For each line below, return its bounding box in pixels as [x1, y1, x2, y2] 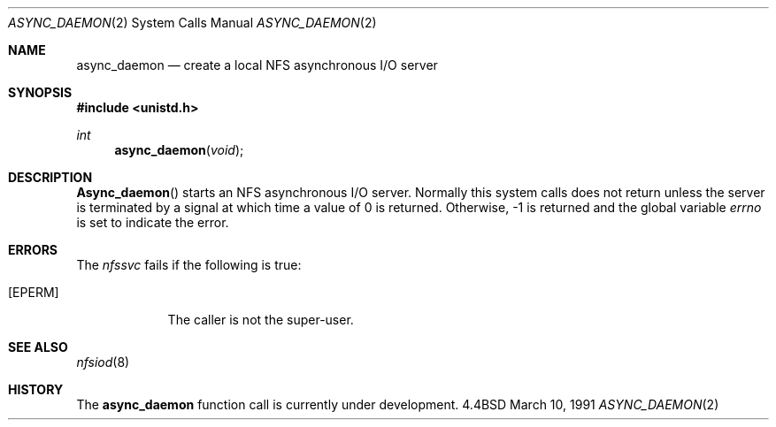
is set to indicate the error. [76, 215, 229, 230]
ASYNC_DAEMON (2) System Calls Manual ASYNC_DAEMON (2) [8, 15, 377, 30]
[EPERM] [8, 285, 59, 300]
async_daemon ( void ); [114, 142, 244, 157]
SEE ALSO [8, 339, 68, 355]
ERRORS [8, 242, 58, 257]
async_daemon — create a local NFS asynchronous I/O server [76, 57, 438, 72]
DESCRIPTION [8, 170, 93, 185]
